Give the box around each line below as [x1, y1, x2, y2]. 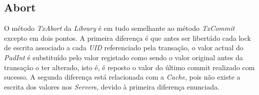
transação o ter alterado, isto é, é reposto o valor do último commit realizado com [4, 62, 255, 72]
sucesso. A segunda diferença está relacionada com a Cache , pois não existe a [4, 72, 240, 82]
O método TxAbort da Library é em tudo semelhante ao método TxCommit [4, 23, 235, 33]
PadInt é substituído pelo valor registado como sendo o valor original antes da [4, 52, 243, 62]
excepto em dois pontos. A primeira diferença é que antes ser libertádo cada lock [4, 32, 251, 43]
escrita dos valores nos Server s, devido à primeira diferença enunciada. [4, 81, 219, 92]
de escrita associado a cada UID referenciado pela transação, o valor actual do [4, 42, 243, 53]
